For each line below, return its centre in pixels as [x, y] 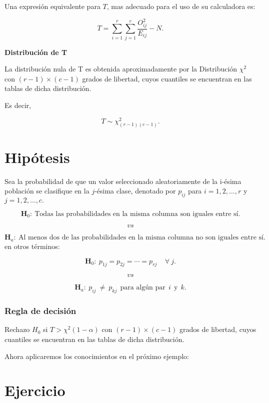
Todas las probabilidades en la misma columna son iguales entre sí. [137, 214]
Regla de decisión [40, 311]
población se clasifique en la [47, 191]
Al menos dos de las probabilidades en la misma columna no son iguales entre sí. [142, 238]
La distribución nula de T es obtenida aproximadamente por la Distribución [121, 69]
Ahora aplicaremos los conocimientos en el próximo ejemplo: [97, 356]
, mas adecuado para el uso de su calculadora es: [181, 6]
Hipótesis [37, 157]
